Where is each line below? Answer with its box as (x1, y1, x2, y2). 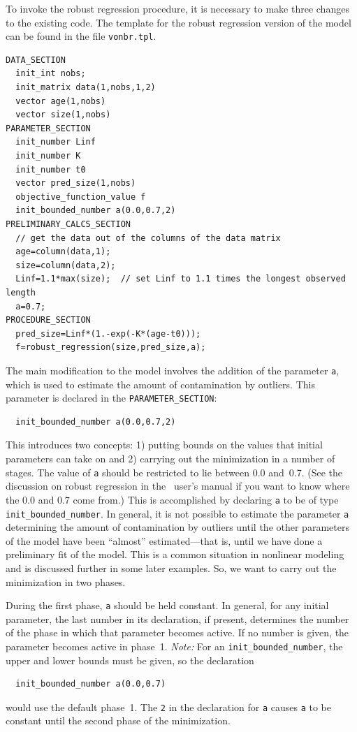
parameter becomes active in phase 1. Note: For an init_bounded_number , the (6, 638, 343, 653)
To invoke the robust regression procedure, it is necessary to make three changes (6, 1, 349, 15)
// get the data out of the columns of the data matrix (15, 233, 281, 243)
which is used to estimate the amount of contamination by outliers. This (6, 376, 315, 391)
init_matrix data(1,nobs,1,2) (15, 82, 156, 93)
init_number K (15, 151, 81, 161)
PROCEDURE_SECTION (6, 315, 91, 325)
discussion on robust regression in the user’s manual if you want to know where (6, 478, 350, 493)
